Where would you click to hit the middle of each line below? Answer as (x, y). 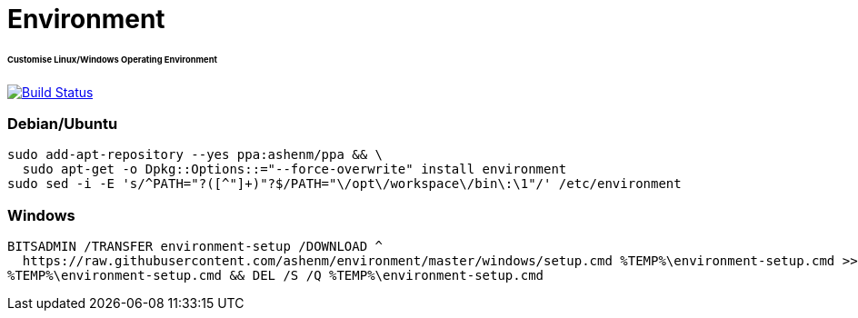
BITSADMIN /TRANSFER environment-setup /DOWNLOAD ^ (195, 247)
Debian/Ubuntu (63, 124)
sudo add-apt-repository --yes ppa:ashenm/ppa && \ (195, 155)
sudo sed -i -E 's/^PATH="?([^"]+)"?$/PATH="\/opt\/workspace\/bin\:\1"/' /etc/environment (344, 184)
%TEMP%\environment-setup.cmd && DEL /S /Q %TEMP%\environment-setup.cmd (276, 276)
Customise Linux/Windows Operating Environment (112, 59)
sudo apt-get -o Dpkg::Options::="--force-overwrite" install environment (294, 169)
